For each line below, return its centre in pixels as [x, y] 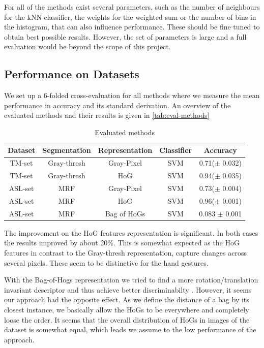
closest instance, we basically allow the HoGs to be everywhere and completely [127, 310]
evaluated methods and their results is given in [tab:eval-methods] [107, 115]
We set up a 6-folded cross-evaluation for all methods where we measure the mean [132, 95]
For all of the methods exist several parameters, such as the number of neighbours [132, 7]
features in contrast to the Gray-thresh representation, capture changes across [125, 253]
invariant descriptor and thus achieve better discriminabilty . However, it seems [128, 289]
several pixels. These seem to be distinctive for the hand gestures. [106, 262]
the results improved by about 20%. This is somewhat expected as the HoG [122, 243]
